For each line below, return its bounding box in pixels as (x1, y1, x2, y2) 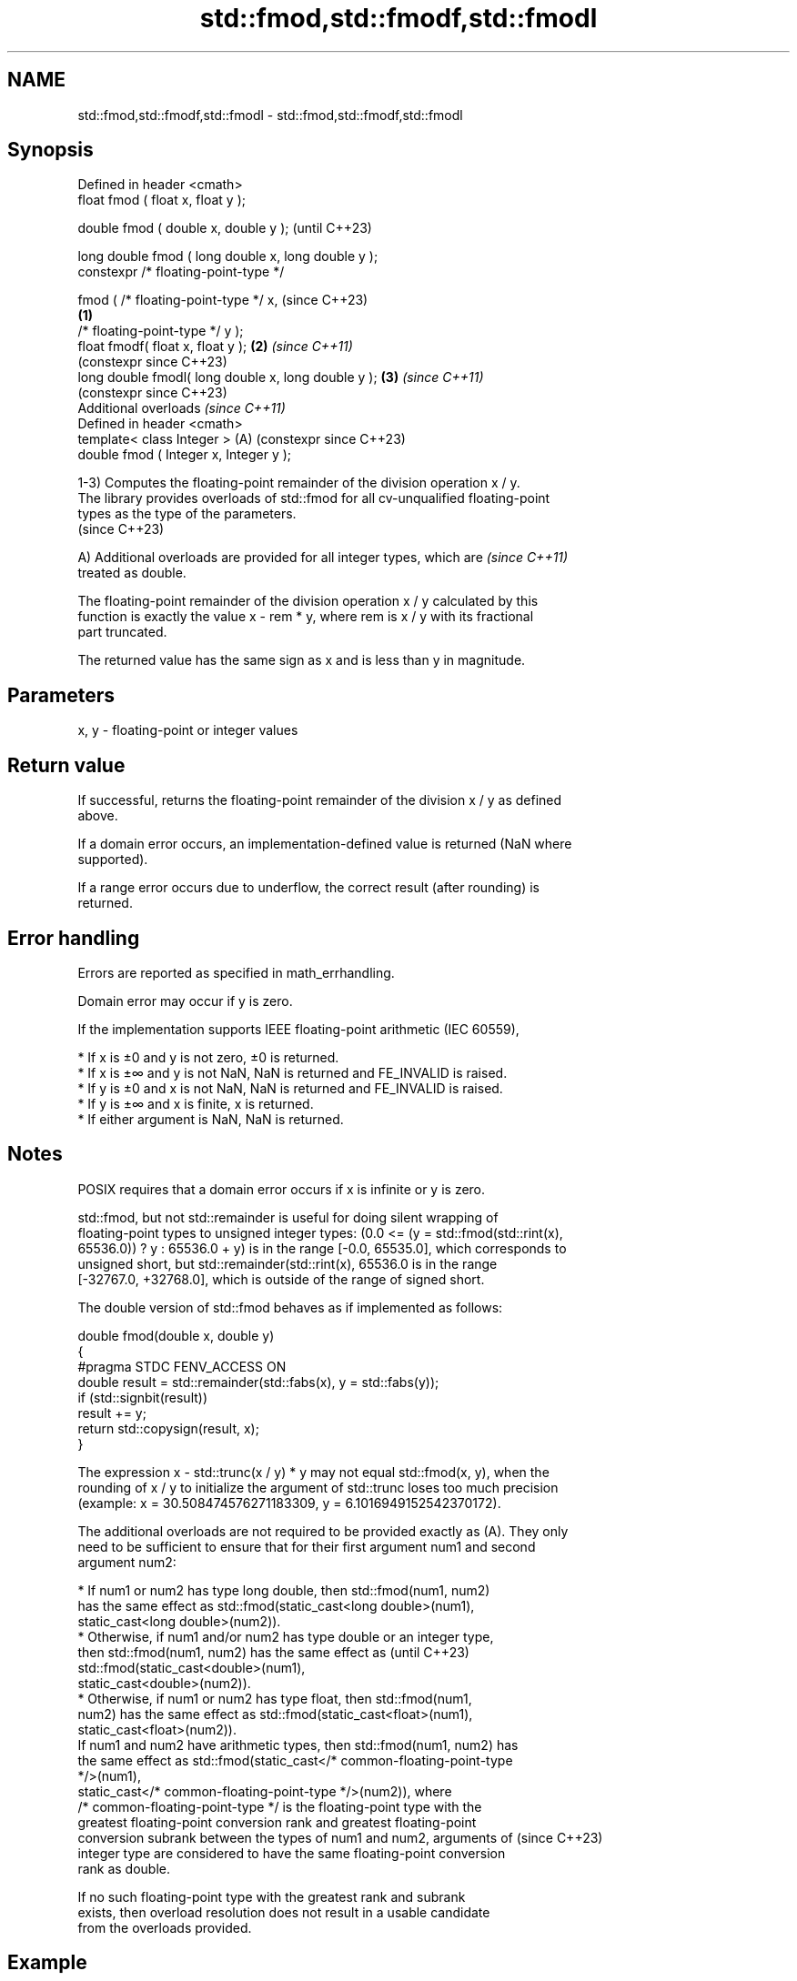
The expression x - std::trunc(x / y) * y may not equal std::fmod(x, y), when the (77, 1463, 550, 1480)
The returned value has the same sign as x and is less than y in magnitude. (77, 652, 526, 669)
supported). (77, 851, 148, 868)
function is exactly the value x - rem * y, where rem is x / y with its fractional (77, 608, 534, 625)
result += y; (77, 1404, 146, 1421)
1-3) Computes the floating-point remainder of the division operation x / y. (77, 475, 520, 491)
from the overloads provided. (77, 1919, 252, 1936)
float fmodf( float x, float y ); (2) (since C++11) (77, 338, 353, 355)
